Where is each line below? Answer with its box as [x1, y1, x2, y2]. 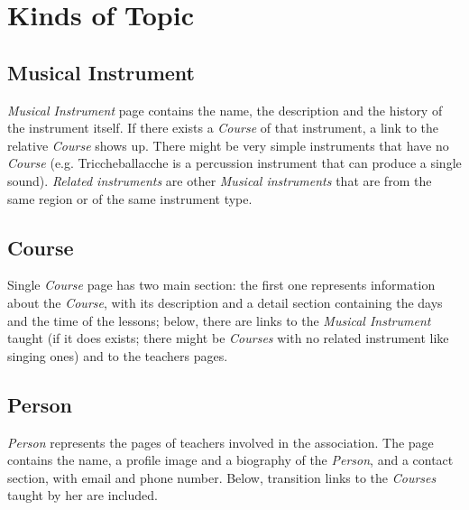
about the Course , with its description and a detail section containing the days [7, 292, 443, 311]
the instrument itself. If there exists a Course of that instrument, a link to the [7, 118, 439, 137]
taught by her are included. [7, 486, 158, 505]
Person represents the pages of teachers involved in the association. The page [7, 432, 434, 451]
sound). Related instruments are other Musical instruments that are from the [7, 171, 432, 190]
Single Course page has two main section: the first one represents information [7, 275, 436, 294]
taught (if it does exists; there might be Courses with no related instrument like [7, 329, 449, 348]
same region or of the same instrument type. [7, 189, 253, 208]
